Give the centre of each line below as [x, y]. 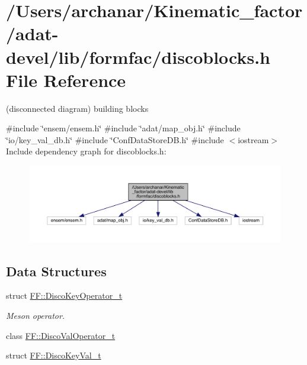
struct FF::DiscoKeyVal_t [54, 355]
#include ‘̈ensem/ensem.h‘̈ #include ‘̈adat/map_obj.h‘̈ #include [123, 128]
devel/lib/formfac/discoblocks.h [138, 56]
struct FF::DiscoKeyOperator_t [64, 295]
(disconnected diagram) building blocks [77, 108]
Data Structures [56, 271]
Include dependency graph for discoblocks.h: [86, 151]
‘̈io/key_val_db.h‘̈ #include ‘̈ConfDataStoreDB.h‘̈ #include [115, 139]
